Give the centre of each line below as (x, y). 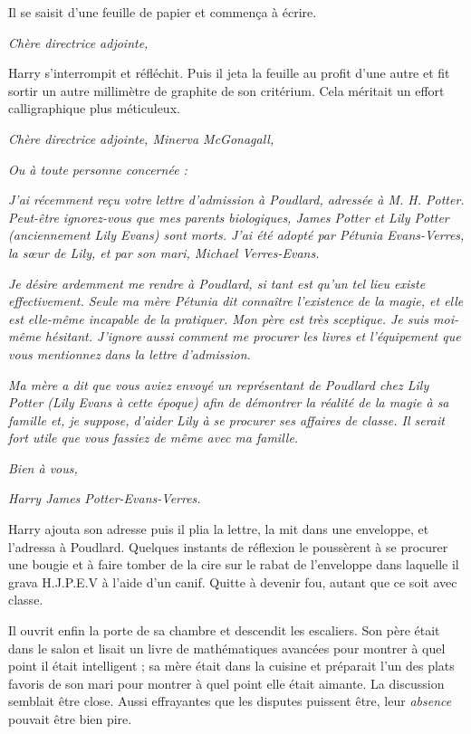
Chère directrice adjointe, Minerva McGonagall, (141, 138)
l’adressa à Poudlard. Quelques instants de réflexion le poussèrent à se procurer (228, 546)
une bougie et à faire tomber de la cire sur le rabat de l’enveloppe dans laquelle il (234, 564)
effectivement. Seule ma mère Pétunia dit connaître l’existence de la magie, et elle (236, 301)
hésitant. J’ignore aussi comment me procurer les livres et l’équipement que (253, 336)
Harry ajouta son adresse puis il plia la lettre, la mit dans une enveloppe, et (219, 529)
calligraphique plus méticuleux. (94, 108)
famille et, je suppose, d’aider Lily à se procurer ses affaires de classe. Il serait (226, 419)
